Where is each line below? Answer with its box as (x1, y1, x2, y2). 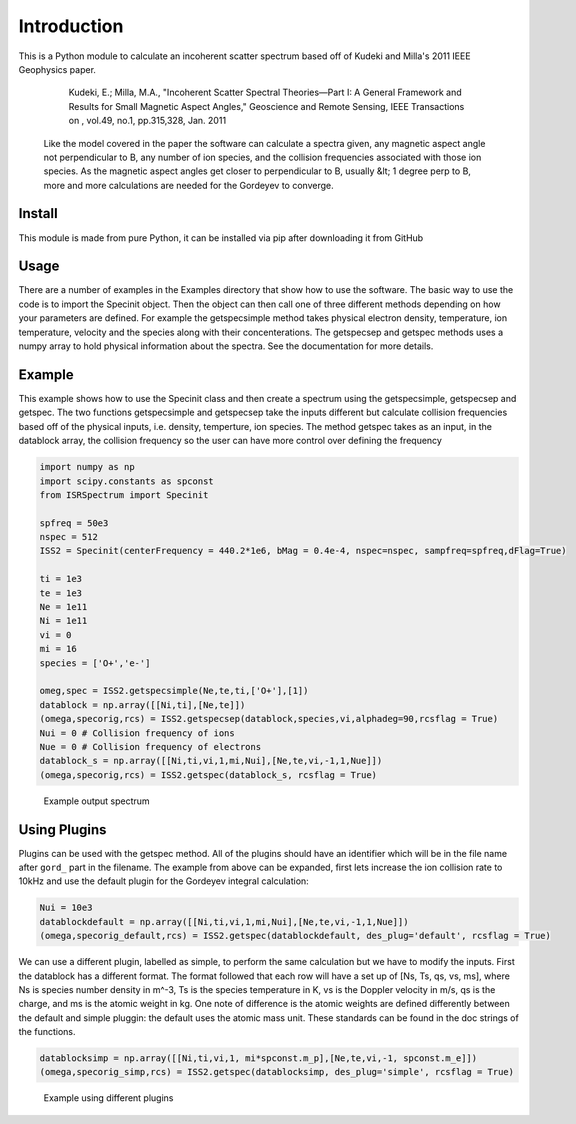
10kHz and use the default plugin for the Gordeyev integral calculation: (18, 875, 309, 887)
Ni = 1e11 (39, 615, 88, 627)
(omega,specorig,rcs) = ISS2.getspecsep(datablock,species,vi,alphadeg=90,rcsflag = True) (39, 713, 499, 725)
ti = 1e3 (39, 573, 83, 585)
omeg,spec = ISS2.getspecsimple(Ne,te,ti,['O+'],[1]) (39, 685, 309, 697)
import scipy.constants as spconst (39, 475, 214, 487)
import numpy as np (39, 461, 135, 473)
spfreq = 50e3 (39, 517, 109, 529)
